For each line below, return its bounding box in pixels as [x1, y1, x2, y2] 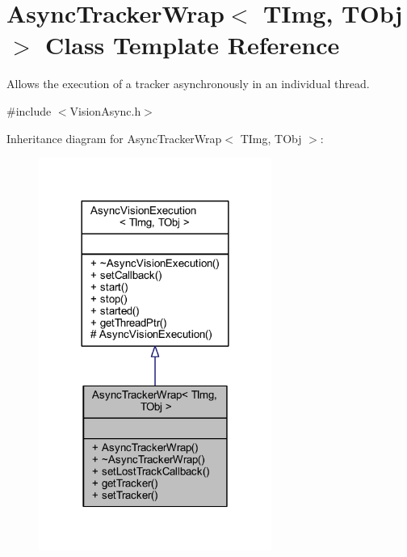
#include [6, 102, 52, 119]
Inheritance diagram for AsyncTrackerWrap [6, 129, 222, 146]
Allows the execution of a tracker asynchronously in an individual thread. [6, 75, 370, 92]
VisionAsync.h [69, 102, 141, 119]
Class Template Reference [45, 28, 340, 61]
